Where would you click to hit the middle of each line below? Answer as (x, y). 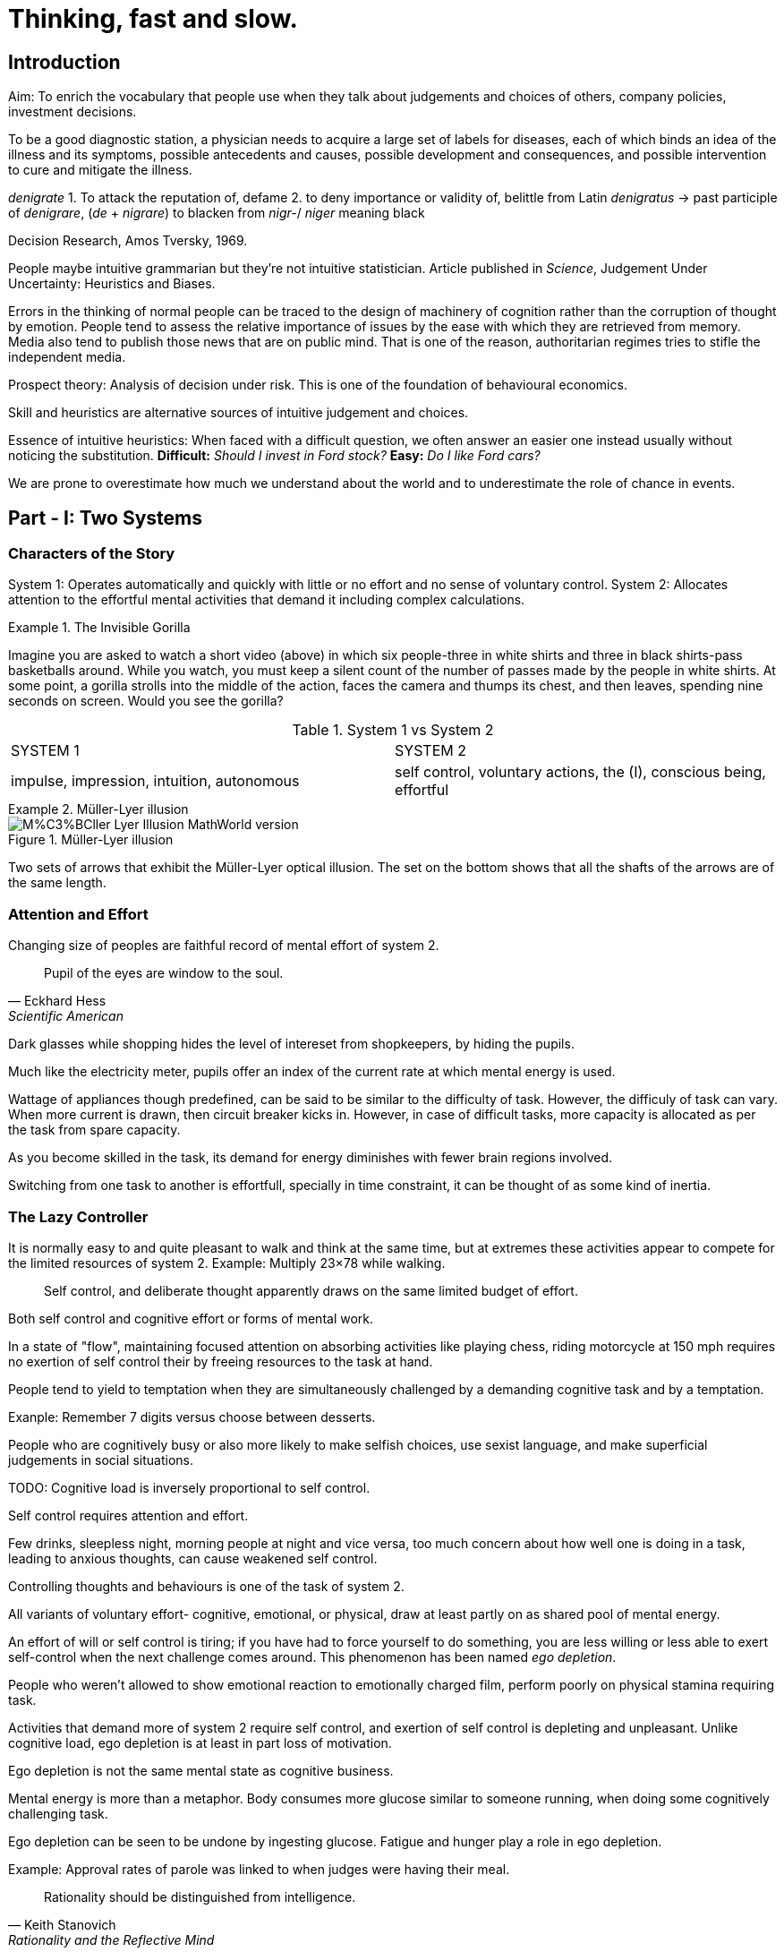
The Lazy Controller (78, 1216)
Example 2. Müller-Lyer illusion (98, 809)
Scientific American (66, 1016)
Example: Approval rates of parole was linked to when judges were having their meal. (259, 1869)
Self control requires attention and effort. (128, 1515)
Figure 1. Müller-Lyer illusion (91, 840)
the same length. (57, 883)
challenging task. (58, 1813)
